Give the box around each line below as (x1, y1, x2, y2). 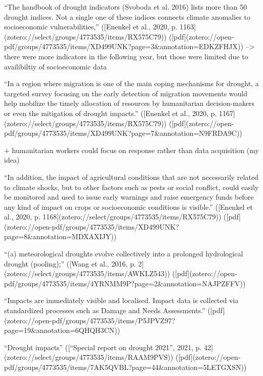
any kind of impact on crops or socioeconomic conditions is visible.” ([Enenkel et (4, 201, 253, 212)
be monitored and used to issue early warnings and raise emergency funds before (4, 192, 254, 202)
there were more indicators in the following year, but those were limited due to (4, 51, 248, 61)
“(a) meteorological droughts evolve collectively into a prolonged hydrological (4, 248, 243, 259)
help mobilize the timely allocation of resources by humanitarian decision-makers (4, 98, 255, 108)
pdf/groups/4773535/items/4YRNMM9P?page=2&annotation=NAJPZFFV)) (4, 278, 246, 288)
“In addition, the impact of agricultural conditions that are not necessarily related (4, 171, 258, 182)
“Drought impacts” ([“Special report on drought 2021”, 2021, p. (4, 342, 202, 352)
